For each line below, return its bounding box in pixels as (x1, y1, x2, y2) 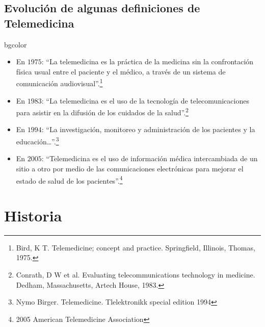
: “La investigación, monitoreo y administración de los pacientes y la (41, 124, 255, 135)
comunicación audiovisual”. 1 (16, 77, 103, 89)
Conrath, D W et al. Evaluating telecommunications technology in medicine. (16, 269, 255, 280)
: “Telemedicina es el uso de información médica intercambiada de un (41, 153, 258, 164)
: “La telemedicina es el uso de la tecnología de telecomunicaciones (41, 95, 249, 106)
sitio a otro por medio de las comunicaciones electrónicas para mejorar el (16, 163, 244, 173)
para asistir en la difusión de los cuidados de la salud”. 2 (16, 106, 189, 117)
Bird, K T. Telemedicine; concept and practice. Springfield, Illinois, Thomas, (16, 242, 255, 253)
